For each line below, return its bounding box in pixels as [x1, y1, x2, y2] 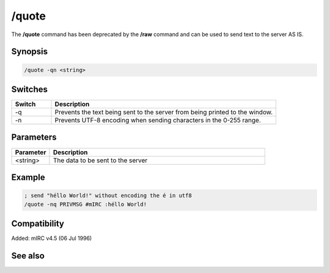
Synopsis [11, 47, 48, 57]
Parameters [11, 132, 57, 143]
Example [11, 172, 45, 182]
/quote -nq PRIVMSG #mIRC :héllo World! [24, 201, 147, 208]
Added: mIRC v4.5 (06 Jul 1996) [11, 234, 92, 242]
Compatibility [11, 218, 64, 229]
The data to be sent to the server [53, 156, 148, 165]
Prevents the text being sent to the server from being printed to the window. [54, 108, 273, 116]
